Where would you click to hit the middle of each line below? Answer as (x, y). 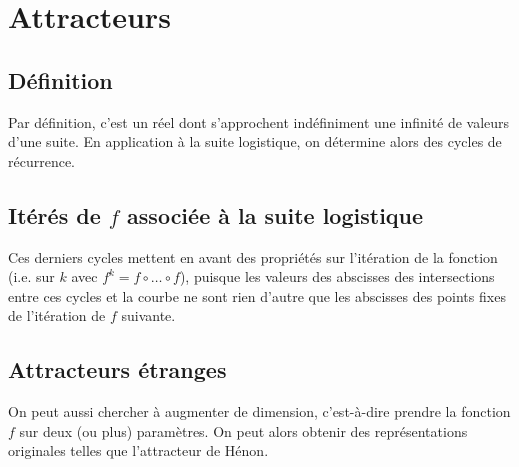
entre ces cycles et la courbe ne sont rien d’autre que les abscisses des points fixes (257, 295)
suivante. (148, 315)
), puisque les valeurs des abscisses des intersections (337, 276)
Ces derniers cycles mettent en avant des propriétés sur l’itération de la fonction (253, 256)
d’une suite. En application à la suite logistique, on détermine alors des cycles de (255, 141)
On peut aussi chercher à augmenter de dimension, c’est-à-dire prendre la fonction (259, 411)
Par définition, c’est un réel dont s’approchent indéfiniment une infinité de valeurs (259, 121)
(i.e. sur (31, 276)
